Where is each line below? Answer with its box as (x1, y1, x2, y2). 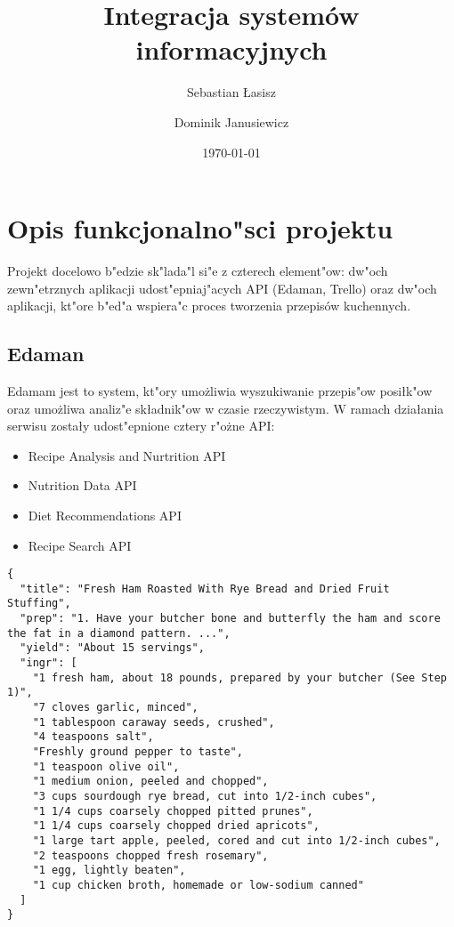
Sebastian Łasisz (187, 83, 276, 101)
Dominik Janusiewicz (174, 112, 289, 131)
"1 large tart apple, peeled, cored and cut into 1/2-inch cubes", (32, 834, 441, 847)
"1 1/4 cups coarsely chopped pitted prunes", (32, 804, 313, 818)
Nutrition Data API (28, 476, 137, 495)
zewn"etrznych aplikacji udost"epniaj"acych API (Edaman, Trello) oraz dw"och (7, 278, 437, 297)
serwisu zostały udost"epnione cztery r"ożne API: (7, 416, 275, 435)
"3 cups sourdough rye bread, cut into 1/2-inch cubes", (32, 790, 377, 803)
